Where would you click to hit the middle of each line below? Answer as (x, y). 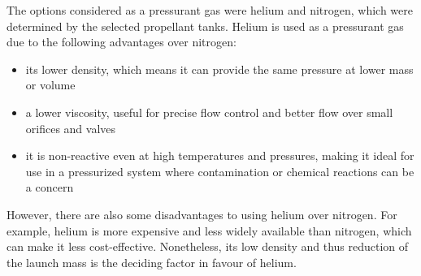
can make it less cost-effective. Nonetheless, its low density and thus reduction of (208, 246)
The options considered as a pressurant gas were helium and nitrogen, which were (210, 10)
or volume (50, 85)
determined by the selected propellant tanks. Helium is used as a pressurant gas (205, 26)
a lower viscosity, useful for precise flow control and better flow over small (209, 112)
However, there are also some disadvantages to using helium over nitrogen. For (202, 214)
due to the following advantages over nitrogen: (122, 42)
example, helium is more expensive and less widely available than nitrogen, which (209, 230)
